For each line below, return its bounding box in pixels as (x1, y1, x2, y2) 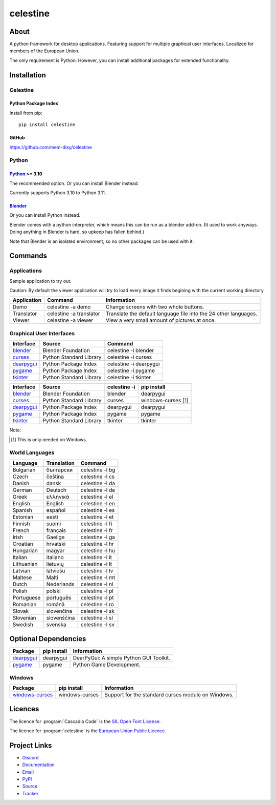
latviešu (46, 567, 65, 574)
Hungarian (12, 547, 38, 554)
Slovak (12, 607, 29, 614)
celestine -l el (80, 493, 113, 500)
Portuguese (12, 594, 41, 601)
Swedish (12, 621, 33, 628)
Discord (22, 754, 39, 760)
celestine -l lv (80, 567, 113, 574)
